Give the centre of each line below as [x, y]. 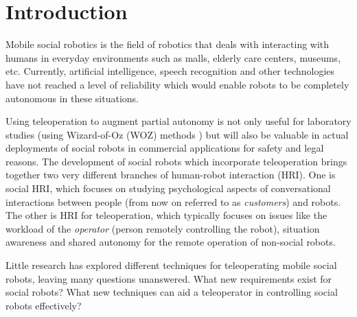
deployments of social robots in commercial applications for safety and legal [165, 148]
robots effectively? [44, 305]
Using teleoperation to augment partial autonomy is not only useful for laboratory [178, 121]
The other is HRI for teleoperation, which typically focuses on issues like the [166, 215]
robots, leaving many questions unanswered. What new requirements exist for [169, 278]
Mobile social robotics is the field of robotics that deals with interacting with [168, 44]
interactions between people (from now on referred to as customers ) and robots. [173, 201]
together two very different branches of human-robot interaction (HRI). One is [171, 175]
